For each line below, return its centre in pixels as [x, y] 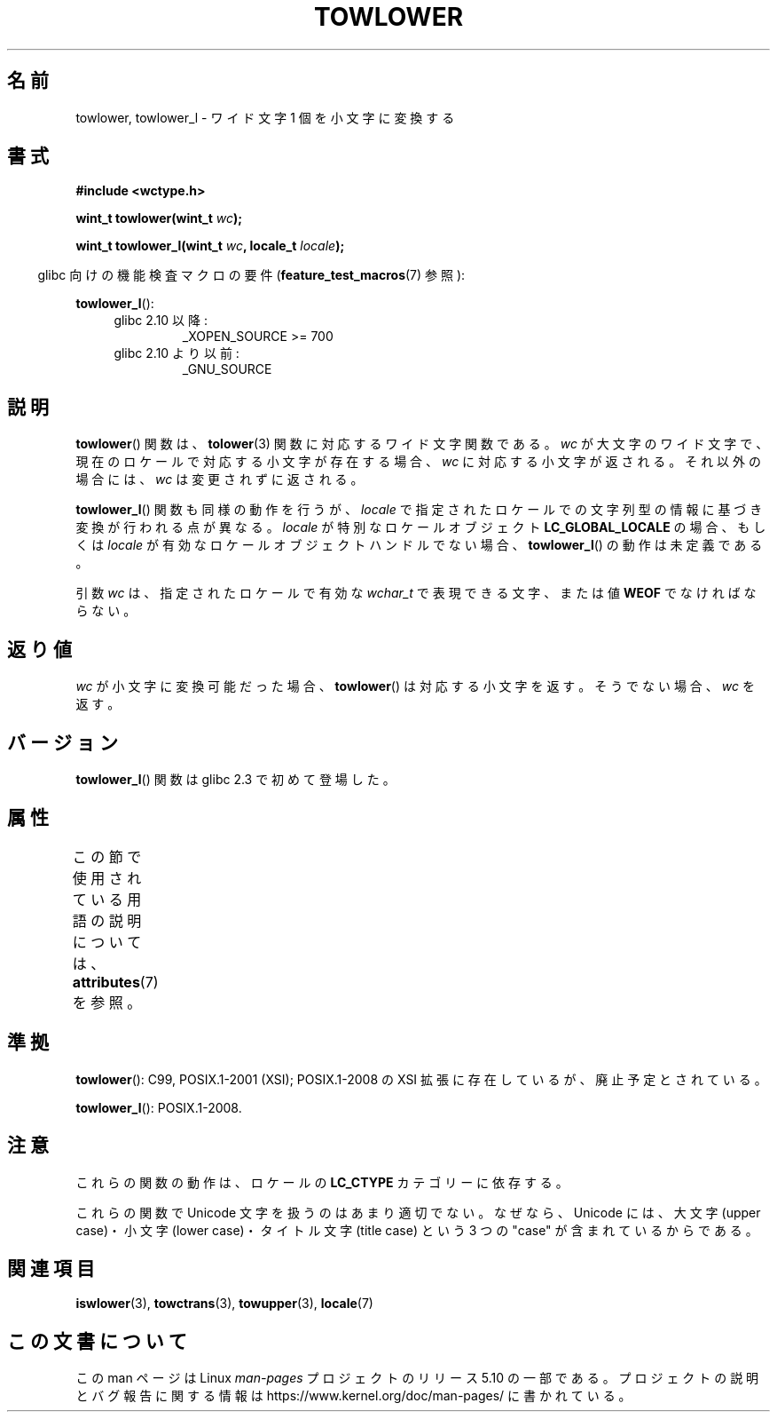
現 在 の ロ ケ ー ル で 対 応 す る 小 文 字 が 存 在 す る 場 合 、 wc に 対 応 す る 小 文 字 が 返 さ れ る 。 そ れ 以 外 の [418, 462]
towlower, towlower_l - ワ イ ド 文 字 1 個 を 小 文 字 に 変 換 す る [265, 117]
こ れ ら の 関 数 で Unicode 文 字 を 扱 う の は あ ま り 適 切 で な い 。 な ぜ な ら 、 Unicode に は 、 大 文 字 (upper [418, 1212]
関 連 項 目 [51, 1268]
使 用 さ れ [107, 878]
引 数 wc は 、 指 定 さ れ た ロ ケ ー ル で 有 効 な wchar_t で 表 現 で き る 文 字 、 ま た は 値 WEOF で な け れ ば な [416, 593]
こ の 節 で [107, 856]
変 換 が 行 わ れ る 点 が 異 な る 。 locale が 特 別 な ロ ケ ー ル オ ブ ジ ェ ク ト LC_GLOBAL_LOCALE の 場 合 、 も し [421, 527]
